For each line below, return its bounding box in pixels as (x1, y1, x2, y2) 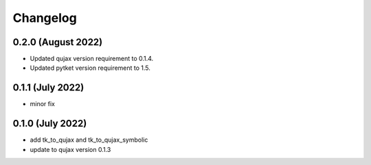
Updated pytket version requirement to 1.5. (30, 64, 151, 72)
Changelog (12, 10, 77, 25)
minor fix (30, 100, 55, 108)
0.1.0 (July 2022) (12, 118, 87, 129)
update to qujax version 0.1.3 (30, 145, 111, 153)
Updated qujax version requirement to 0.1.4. (30, 55, 154, 63)
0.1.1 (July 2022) (12, 82, 85, 94)
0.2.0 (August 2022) (12, 36, 103, 48)
